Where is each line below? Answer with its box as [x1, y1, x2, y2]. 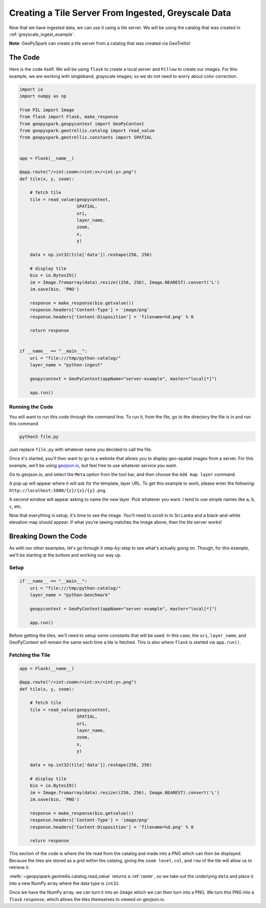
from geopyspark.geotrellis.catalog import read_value [19, 128, 155, 133]
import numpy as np [19, 94, 66, 99]
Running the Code [9, 404, 54, 410]
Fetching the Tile [9, 651, 50, 658]
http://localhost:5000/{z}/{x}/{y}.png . [9, 487, 107, 493]
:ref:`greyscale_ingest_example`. [9, 31, 75, 37]
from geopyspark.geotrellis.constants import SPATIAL [19, 135, 152, 140]
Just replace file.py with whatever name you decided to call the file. [9, 446, 152, 452]
